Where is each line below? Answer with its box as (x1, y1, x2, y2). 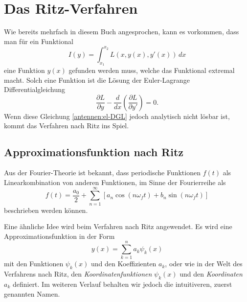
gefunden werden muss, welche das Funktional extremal (68, 65, 235, 75)
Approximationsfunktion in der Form (4, 231, 115, 241)
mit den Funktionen (4, 258, 64, 269)
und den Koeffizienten (91, 258, 157, 269)
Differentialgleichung (4, 84, 66, 94)
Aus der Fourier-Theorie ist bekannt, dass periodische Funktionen (4, 167, 201, 178)
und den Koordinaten (180, 269, 243, 279)
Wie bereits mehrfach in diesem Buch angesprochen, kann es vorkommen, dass (4, 26, 239, 37)
